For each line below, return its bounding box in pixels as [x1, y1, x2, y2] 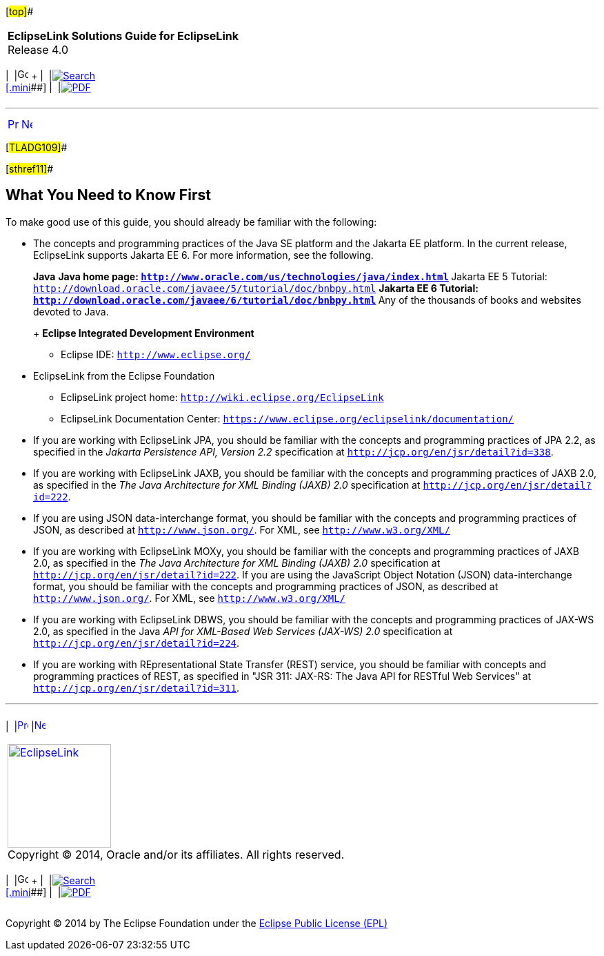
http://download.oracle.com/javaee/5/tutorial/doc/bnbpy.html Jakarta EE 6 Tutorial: [33, 282, 479, 294]
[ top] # [6, 6, 34, 17]
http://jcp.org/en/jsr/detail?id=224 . [33, 636, 240, 649]
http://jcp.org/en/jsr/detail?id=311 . [33, 681, 240, 694]
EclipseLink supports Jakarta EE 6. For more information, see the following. [33, 248, 374, 261]
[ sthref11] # [6, 163, 54, 175]
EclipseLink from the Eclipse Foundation [33, 369, 215, 382]
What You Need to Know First [6, 186, 211, 204]
